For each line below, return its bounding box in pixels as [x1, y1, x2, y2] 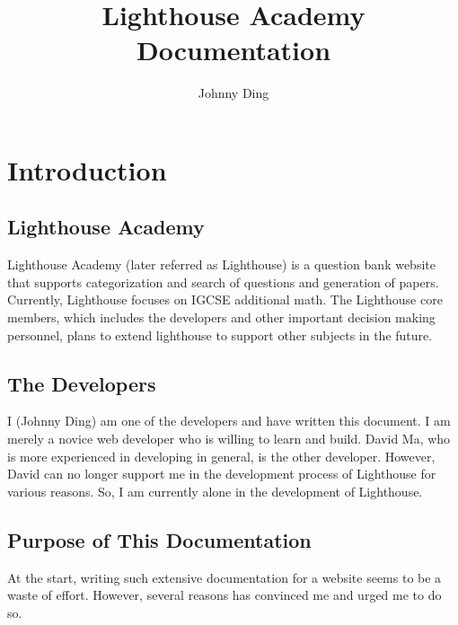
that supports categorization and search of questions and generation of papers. [7, 272, 439, 291]
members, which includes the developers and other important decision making [7, 308, 436, 327]
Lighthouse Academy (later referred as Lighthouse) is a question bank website [7, 255, 436, 274]
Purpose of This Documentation [7, 525, 312, 553]
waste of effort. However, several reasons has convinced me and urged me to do [7, 585, 442, 604]
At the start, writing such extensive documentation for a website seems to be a [7, 568, 442, 586]
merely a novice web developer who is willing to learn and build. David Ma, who [7, 429, 451, 448]
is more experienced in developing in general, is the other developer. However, [7, 446, 436, 465]
